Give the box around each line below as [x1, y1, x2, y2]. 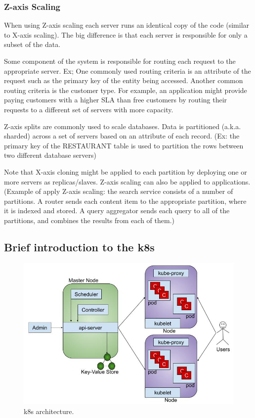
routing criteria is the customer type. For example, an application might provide [4, 85, 247, 95]
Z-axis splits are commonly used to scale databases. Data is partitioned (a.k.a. [4, 121, 241, 131]
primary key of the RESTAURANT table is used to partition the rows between [4, 140, 244, 150]
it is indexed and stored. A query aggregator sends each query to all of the [4, 205, 230, 216]
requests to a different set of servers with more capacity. [4, 104, 173, 114]
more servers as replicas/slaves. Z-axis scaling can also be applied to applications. [4, 176, 251, 186]
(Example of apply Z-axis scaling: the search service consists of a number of [4, 186, 233, 196]
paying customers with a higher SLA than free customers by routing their [4, 94, 227, 105]
